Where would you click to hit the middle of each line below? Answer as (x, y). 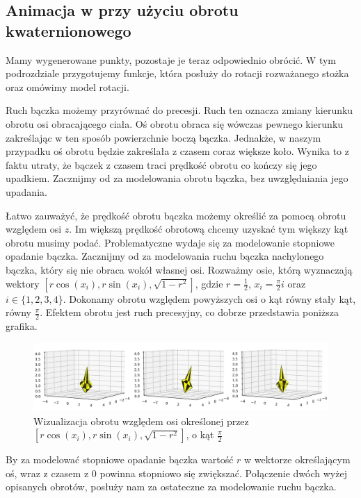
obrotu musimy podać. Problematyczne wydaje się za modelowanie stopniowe (170, 242)
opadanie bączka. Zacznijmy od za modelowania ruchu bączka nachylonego (165, 256)
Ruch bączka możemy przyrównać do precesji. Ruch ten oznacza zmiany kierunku (179, 110)
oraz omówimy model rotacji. (67, 86)
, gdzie (209, 283)
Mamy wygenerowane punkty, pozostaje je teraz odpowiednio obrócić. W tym (171, 59)
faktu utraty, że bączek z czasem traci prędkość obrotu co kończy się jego (161, 164)
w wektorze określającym (297, 459)
